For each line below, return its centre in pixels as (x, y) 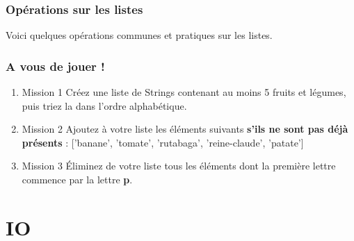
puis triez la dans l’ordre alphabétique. (104, 105)
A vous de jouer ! (55, 66)
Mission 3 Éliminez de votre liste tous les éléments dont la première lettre (179, 166)
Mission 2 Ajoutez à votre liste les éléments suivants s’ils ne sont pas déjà (185, 129)
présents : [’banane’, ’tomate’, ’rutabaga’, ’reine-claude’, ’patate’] (163, 142)
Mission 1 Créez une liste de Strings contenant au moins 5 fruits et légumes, (184, 92)
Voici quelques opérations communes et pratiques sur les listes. (139, 35)
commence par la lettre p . (77, 179)
